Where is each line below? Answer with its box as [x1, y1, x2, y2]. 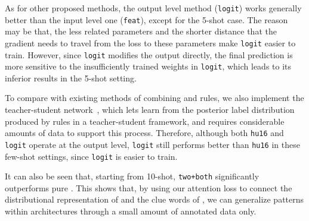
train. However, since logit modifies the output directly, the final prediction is [5, 48, 293, 61]
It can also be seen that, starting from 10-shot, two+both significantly [5, 170, 259, 182]
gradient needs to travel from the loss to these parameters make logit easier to [5, 36, 296, 49]
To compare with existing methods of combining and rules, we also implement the [5, 91, 304, 104]
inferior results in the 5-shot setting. [5, 71, 137, 84]
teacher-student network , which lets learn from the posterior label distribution [5, 103, 295, 116]
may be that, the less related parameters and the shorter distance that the [5, 25, 277, 37]
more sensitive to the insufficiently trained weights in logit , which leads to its [5, 60, 292, 72]
